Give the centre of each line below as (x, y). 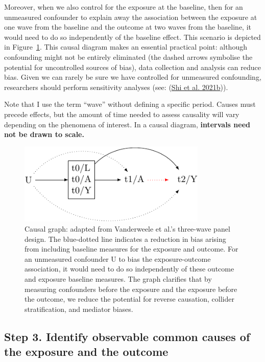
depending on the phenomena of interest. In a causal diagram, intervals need (127, 124)
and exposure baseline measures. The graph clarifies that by (118, 279)
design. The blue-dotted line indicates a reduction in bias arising (125, 239)
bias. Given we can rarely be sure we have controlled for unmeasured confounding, (133, 77)
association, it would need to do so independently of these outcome (129, 269)
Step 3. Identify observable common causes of (127, 336)
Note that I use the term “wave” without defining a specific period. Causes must (130, 104)
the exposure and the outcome (86, 352)
